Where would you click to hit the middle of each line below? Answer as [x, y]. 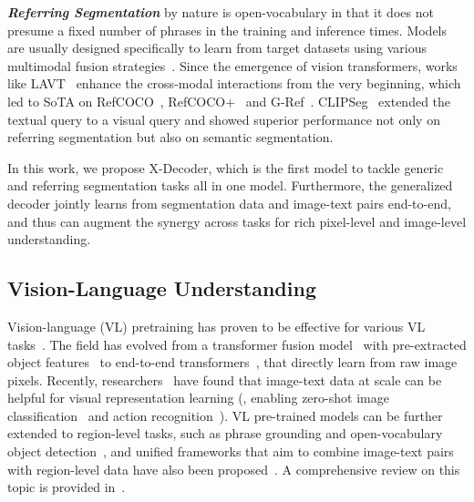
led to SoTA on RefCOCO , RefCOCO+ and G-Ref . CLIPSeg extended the [229, 101]
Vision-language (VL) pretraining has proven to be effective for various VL [216, 326]
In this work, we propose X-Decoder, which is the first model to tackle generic [226, 167]
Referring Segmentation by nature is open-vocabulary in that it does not [221, 12]
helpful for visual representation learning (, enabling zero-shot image [198, 398]
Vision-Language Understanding [162, 288]
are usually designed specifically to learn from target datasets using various [217, 48]
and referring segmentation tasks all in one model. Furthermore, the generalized [230, 185]
